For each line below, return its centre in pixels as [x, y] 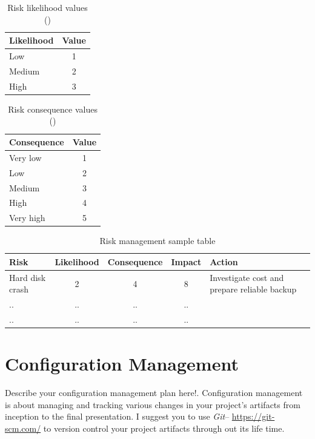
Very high [27, 218]
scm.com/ [23, 428]
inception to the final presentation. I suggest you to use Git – [117, 416]
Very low [25, 157]
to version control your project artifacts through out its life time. [164, 428]
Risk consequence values [53, 109]
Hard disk [28, 277]
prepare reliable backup [253, 289]
